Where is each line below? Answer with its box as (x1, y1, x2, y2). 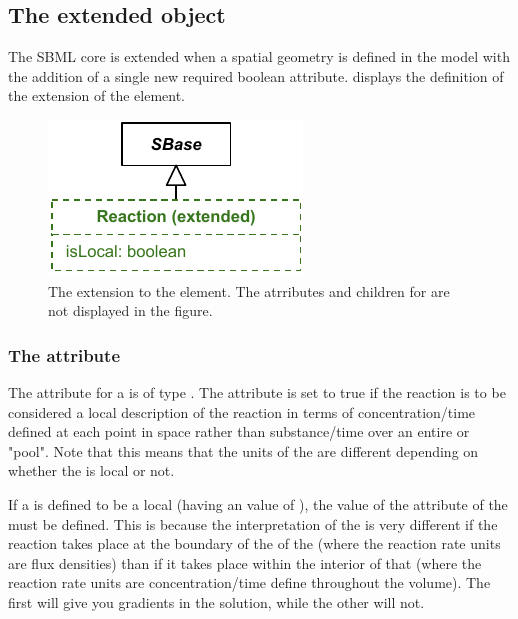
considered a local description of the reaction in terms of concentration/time (8, 401, 476, 422)
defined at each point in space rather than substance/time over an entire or (8, 421, 470, 442)
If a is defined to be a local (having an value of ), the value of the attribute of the (8, 493, 508, 514)
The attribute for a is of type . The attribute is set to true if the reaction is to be (8, 381, 506, 402)
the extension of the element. (8, 85, 186, 106)
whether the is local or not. (8, 460, 175, 481)
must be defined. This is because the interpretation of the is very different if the (8, 513, 498, 534)
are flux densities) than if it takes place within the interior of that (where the (8, 552, 482, 573)
